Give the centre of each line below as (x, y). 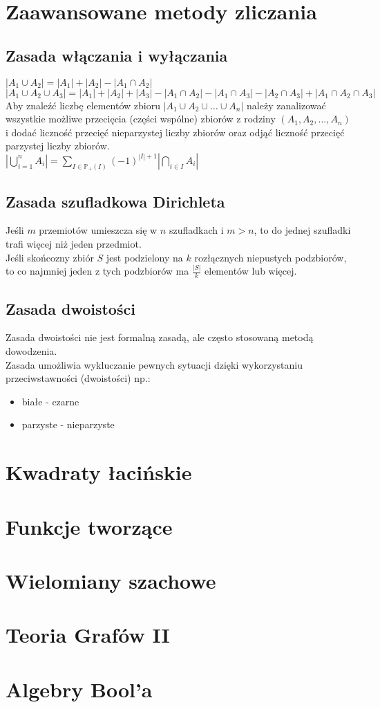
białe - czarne (50, 401)
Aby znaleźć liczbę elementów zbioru (83, 105)
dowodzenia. (31, 351)
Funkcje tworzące (89, 526)
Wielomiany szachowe (111, 580)
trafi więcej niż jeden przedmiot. (74, 243)
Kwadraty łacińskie (99, 472)
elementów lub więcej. (251, 271)
